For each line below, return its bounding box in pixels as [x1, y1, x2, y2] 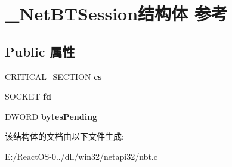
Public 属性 [5, 42, 75, 60]
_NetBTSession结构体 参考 [5, 1, 228, 26]
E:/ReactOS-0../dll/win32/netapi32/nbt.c [5, 150, 157, 162]
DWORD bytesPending [5, 110, 98, 122]
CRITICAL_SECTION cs [5, 70, 102, 82]
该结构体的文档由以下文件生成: [5, 130, 124, 143]
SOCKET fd [5, 90, 51, 103]
